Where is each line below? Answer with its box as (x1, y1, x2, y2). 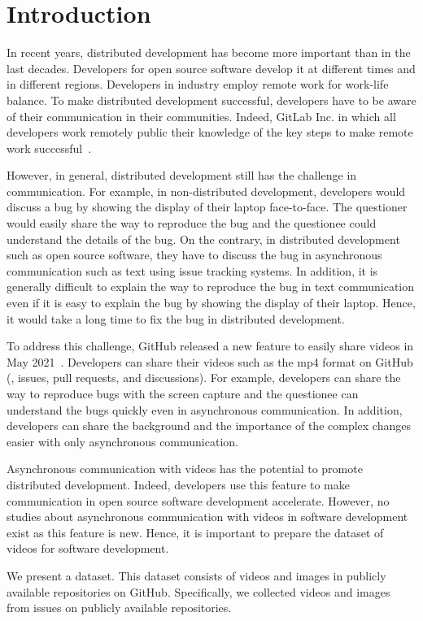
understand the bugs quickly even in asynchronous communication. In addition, (7, 401, 403, 418)
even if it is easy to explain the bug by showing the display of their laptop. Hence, (7, 294, 416, 311)
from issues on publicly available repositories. (7, 599, 232, 616)
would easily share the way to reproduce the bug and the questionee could (7, 215, 377, 232)
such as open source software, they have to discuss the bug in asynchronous (7, 246, 382, 263)
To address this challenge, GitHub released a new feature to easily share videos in (7, 337, 414, 354)
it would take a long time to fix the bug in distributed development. (7, 310, 345, 327)
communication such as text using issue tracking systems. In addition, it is (7, 262, 378, 279)
